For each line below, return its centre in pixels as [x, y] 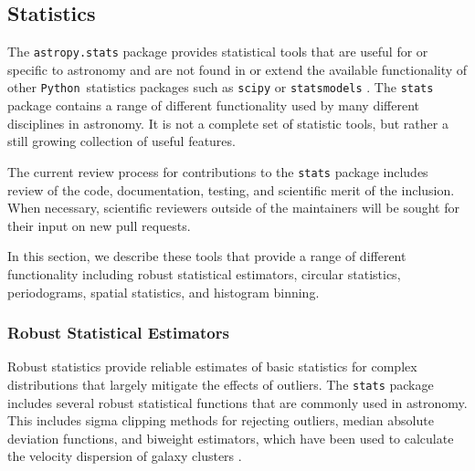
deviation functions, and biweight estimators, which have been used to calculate [231, 438]
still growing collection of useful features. [121, 141]
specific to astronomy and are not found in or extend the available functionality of [237, 69]
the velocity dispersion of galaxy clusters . [125, 456]
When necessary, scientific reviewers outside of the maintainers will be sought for [233, 208]
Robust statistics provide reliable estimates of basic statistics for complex [212, 366]
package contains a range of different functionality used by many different [213, 105]
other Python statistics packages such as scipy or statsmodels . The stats [221, 87]
